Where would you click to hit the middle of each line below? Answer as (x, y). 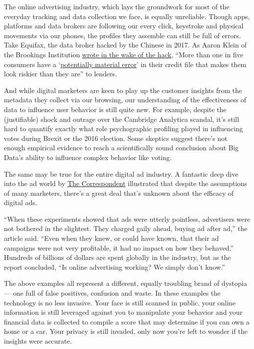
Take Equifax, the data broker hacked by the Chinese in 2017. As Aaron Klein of (125, 45)
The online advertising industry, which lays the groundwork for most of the (117, 6)
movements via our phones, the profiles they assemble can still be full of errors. (123, 35)
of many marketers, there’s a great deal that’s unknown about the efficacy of (119, 193)
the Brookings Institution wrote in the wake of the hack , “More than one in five (124, 54)
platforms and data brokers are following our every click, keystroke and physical (124, 26)
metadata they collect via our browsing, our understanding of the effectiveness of (125, 100)
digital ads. (21, 202)
